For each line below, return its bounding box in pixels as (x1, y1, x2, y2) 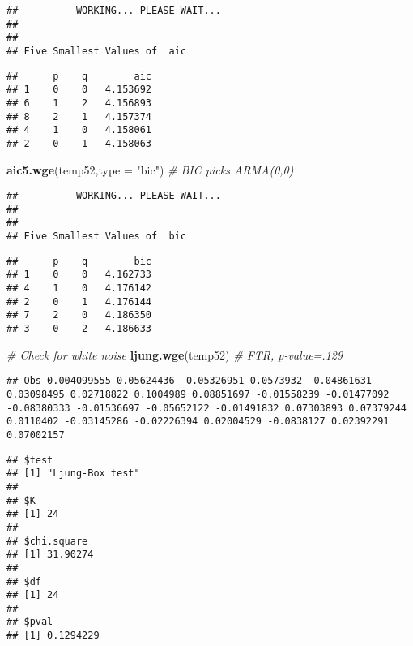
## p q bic (6, 255, 151, 267)
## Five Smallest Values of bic (6, 230, 186, 243)
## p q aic (6, 70, 151, 82)
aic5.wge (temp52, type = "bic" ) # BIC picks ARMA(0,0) (6, 161, 294, 178)
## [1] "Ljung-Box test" (6, 467, 140, 480)
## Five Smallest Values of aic (6, 45, 186, 57)
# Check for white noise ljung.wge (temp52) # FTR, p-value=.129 (6, 346, 343, 363)
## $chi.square (6, 535, 88, 547)
